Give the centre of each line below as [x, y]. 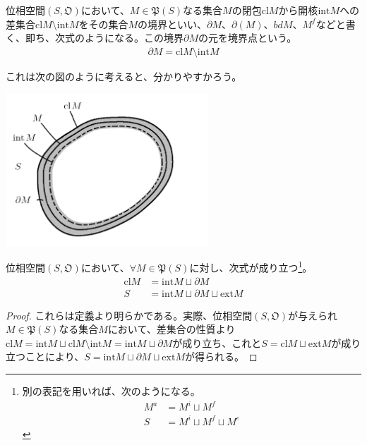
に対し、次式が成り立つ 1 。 [251, 266]
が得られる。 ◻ [221, 356]
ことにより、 [55, 356]
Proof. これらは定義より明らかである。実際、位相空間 [129, 315]
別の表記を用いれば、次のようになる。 [111, 390]
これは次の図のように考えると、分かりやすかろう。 [124, 76]
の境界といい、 [173, 24]
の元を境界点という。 [248, 38]
